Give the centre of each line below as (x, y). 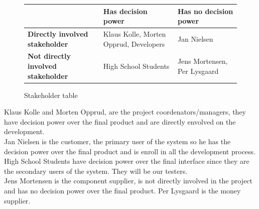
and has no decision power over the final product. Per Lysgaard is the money (122, 190)
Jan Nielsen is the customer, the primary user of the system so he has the (117, 141)
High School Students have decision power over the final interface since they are (127, 161)
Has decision (125, 11)
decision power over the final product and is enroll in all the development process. (130, 151)
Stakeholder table (51, 95)
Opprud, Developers (134, 43)
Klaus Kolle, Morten (135, 33)
